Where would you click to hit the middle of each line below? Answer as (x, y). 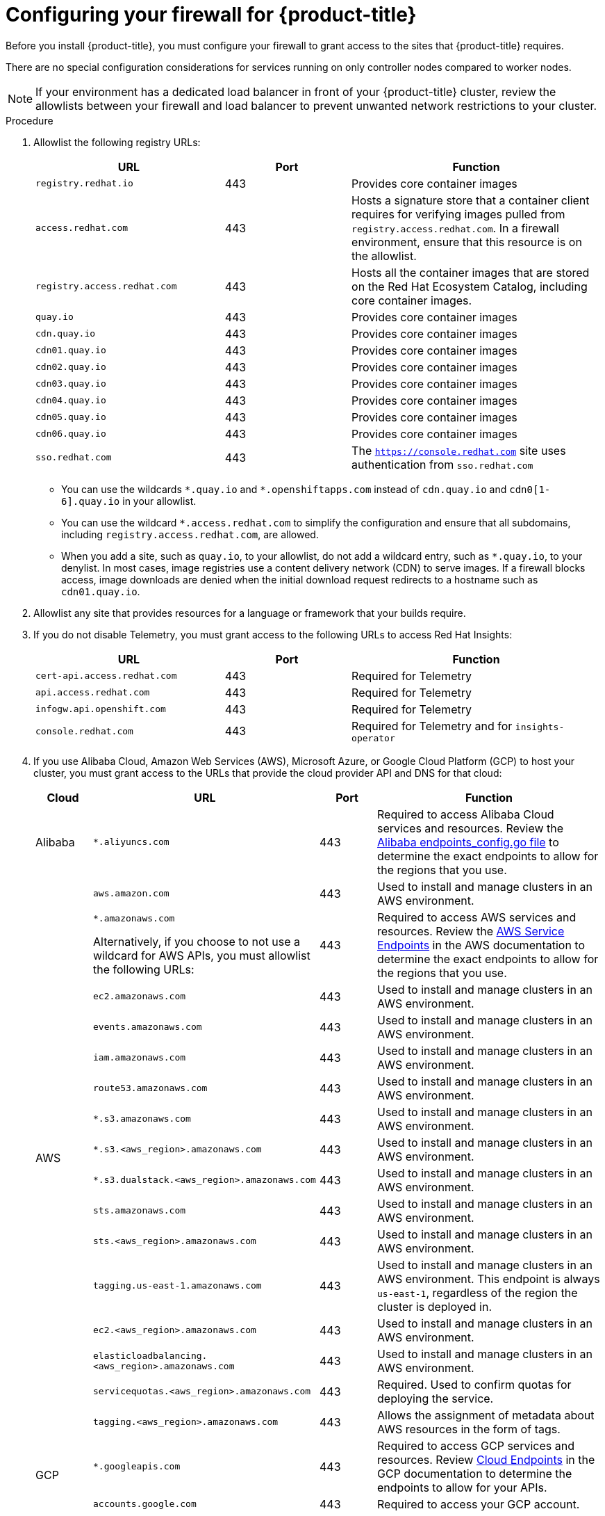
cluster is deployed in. (434, 1306)
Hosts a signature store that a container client (471, 200)
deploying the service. (436, 1398)
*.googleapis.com (137, 1467)
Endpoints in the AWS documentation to (481, 945)
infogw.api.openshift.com (101, 709)
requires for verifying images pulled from (458, 214)
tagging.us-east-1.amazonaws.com (177, 1286)
